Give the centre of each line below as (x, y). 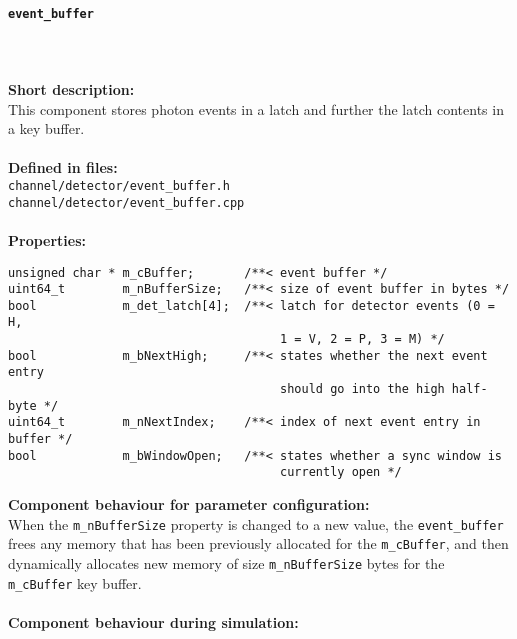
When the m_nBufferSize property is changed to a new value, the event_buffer (256, 523)
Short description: (71, 89)
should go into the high (362, 389)
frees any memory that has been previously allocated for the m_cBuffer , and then (258, 543)
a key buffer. (46, 128)
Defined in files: (63, 167)
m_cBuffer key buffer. (75, 582)
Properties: (47, 239)
